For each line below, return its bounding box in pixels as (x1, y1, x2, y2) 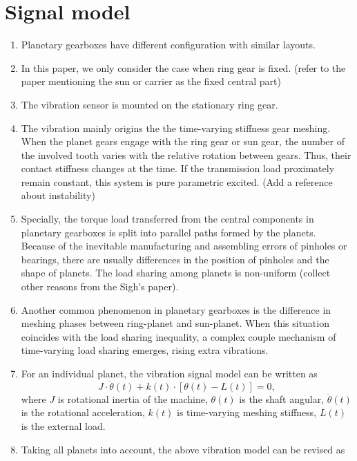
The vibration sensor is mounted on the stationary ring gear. (21, 97, 278, 111)
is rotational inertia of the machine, (57, 391, 208, 406)
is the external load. (21, 419, 106, 433)
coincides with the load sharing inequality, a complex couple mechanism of (21, 329, 336, 344)
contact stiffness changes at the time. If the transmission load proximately (21, 161, 335, 176)
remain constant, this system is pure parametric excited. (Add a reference (21, 174, 333, 189)
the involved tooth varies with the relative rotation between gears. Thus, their (21, 147, 351, 162)
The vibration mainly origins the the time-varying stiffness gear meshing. (21, 120, 331, 135)
